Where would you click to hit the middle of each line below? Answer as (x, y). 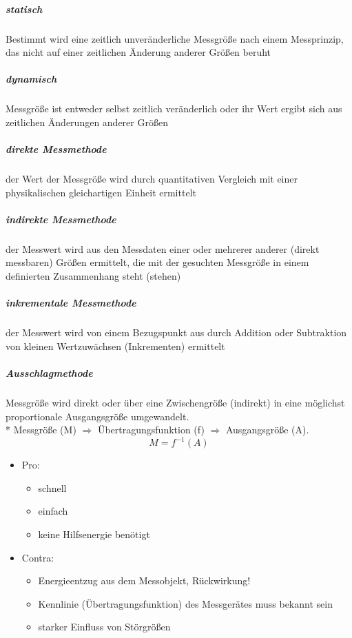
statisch (24, 9)
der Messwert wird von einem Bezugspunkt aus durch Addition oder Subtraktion (176, 332)
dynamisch (31, 79)
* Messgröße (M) (41, 430)
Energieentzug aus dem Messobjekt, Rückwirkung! (144, 580)
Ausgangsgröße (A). (267, 430)
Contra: (38, 557)
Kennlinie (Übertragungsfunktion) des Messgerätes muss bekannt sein (185, 603)
